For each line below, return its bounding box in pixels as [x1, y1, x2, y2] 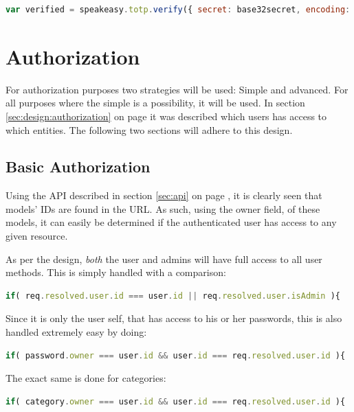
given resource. [5, 229, 68, 243]
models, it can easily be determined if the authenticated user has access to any [5, 215, 337, 229]
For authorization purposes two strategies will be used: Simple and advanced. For [5, 82, 349, 96]
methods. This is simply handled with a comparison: [5, 265, 226, 279]
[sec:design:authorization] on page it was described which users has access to [5, 108, 327, 123]
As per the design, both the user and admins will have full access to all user [5, 251, 322, 266]
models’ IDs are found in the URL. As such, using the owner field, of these [5, 201, 320, 216]
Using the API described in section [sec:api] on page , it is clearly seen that [5, 188, 322, 203]
